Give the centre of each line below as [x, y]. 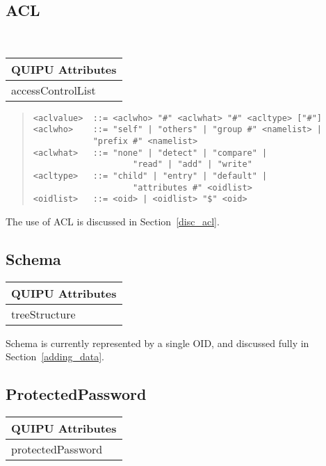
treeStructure [43, 314]
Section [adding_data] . [55, 356]
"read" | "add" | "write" [192, 164]
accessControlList [54, 90]
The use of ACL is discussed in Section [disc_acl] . [113, 222]
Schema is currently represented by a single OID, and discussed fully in [157, 343]
